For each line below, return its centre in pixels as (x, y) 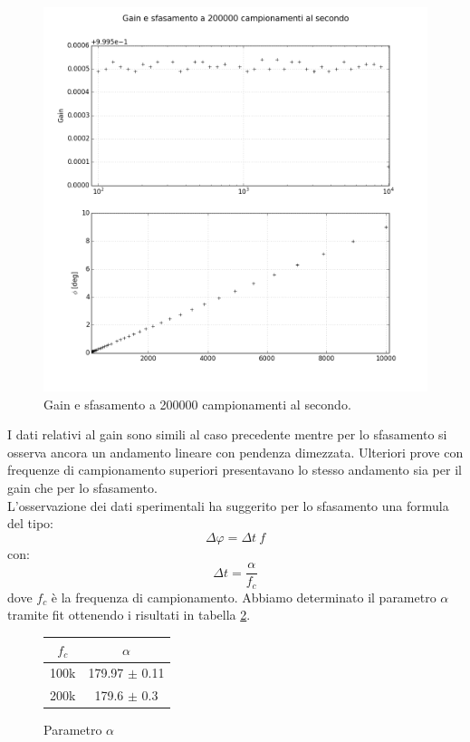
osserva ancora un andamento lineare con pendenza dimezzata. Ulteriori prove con (235, 452)
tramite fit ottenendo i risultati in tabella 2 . (129, 615)
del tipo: (30, 523)
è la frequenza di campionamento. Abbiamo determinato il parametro (244, 597)
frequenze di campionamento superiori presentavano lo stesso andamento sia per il (235, 470)
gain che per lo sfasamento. (82, 487)
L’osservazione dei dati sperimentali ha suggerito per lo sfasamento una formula (228, 505)
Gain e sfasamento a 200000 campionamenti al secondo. (197, 404)
